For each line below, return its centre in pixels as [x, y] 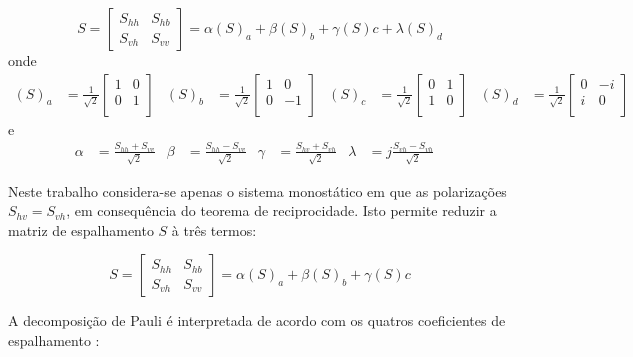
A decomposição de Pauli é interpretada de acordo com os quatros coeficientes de [257, 320]
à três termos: [214, 229]
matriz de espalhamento [81, 229]
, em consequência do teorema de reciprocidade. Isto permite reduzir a [281, 210]
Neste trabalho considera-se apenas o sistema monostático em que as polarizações [257, 190]
